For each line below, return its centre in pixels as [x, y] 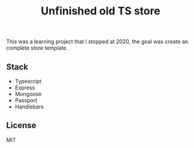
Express [25, 87]
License [21, 126]
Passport [26, 100]
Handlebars [29, 107]
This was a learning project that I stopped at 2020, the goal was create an [97, 42]
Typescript [28, 81]
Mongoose [28, 94]
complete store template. [37, 48]
